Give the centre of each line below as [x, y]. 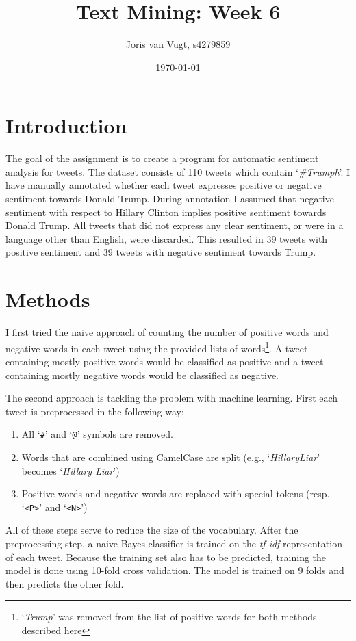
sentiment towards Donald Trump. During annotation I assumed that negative [170, 199]
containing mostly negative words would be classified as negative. [142, 375]
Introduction [66, 126]
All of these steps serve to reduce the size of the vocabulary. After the [152, 530]
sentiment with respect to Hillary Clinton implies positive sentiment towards [166, 212]
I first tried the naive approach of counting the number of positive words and [167, 332]
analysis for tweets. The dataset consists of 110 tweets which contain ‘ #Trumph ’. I [178, 171]
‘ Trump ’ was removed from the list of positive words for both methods [169, 617]
